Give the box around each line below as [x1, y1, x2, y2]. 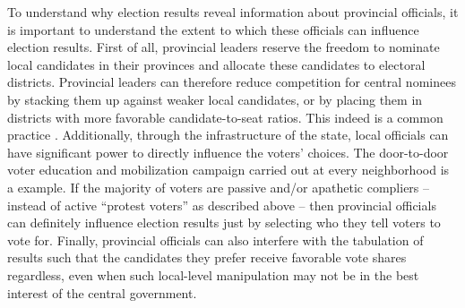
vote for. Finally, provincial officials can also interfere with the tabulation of [7, 230, 424, 249]
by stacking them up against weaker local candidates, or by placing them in [7, 90, 423, 108]
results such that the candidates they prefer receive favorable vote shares [7, 248, 407, 267]
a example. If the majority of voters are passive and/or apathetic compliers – [7, 177, 430, 196]
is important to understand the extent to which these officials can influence [7, 20, 419, 38]
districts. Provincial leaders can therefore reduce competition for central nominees [7, 73, 456, 91]
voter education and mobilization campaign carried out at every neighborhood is [7, 160, 450, 179]
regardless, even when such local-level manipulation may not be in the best [7, 265, 419, 284]
